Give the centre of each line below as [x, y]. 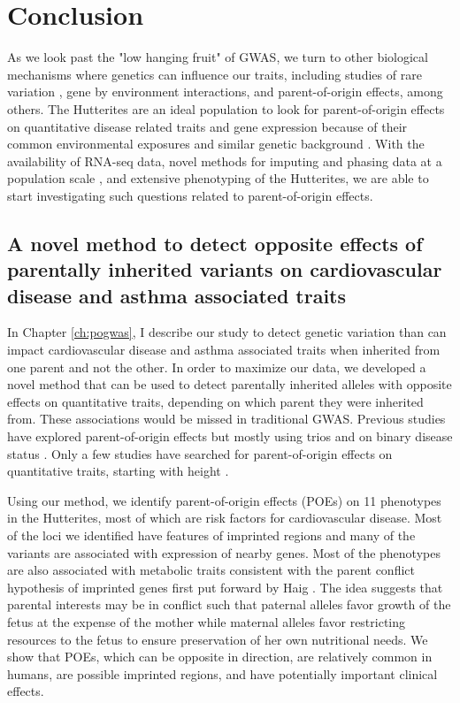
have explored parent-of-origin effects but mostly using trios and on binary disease [230, 436]
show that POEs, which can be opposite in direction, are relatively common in [220, 657]
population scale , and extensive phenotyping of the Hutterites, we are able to [218, 178]
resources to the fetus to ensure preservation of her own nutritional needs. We [218, 639]
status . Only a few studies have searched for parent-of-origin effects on [200, 453]
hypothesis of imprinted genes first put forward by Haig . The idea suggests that [225, 587]
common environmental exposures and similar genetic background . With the [216, 144]
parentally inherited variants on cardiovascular [225, 269]
